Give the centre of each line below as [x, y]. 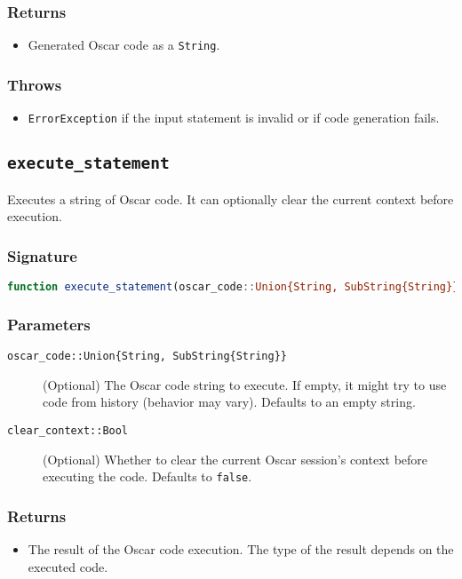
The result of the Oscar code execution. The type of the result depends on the [241, 549]
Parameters [49, 324]
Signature [42, 255]
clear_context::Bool [68, 430]
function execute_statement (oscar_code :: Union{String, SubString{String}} [233, 286]
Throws [35, 84]
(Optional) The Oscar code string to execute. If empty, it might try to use [245, 384]
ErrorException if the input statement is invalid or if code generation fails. [234, 118]
